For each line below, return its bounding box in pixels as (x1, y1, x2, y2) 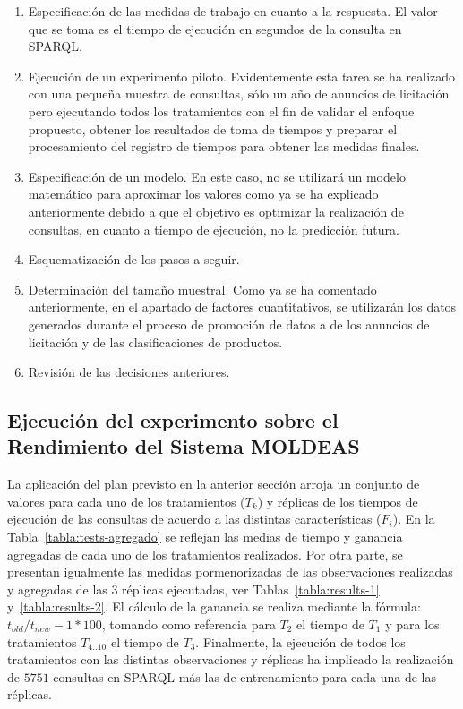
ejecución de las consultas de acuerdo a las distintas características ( (7, 509, 382, 528)
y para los (385, 615, 440, 634)
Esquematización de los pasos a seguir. (28, 250, 240, 269)
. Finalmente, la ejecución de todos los (195, 632, 406, 651)
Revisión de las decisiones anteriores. (28, 363, 230, 381)
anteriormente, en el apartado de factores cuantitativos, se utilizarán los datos (28, 297, 457, 316)
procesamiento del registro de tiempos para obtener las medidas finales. (28, 137, 420, 156)
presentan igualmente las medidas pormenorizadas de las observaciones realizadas (7, 562, 453, 581)
